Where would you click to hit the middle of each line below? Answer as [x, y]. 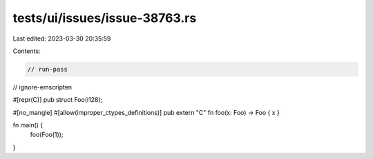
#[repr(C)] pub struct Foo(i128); [58, 100]
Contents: [27, 51]
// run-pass [48, 69]
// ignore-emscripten [42, 87]
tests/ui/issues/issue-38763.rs [105, 18]
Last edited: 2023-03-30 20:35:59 [62, 39]
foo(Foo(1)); [47, 135]
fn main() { [28, 125]
